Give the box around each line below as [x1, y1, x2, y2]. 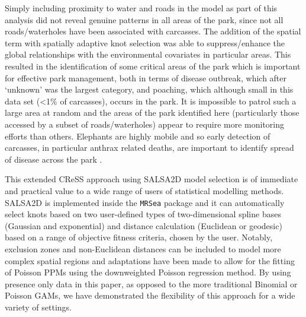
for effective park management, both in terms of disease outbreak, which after [5, 71, 287, 84]
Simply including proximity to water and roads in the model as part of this [5, 2, 278, 14]
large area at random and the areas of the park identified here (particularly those [5, 106, 299, 119]
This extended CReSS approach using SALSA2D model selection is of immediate [5, 173, 298, 185]
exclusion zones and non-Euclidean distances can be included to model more [5, 242, 281, 255]
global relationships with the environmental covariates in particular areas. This [5, 48, 291, 61]
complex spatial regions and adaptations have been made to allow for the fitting [5, 254, 295, 267]
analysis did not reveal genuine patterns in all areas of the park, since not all [5, 13, 284, 26]
